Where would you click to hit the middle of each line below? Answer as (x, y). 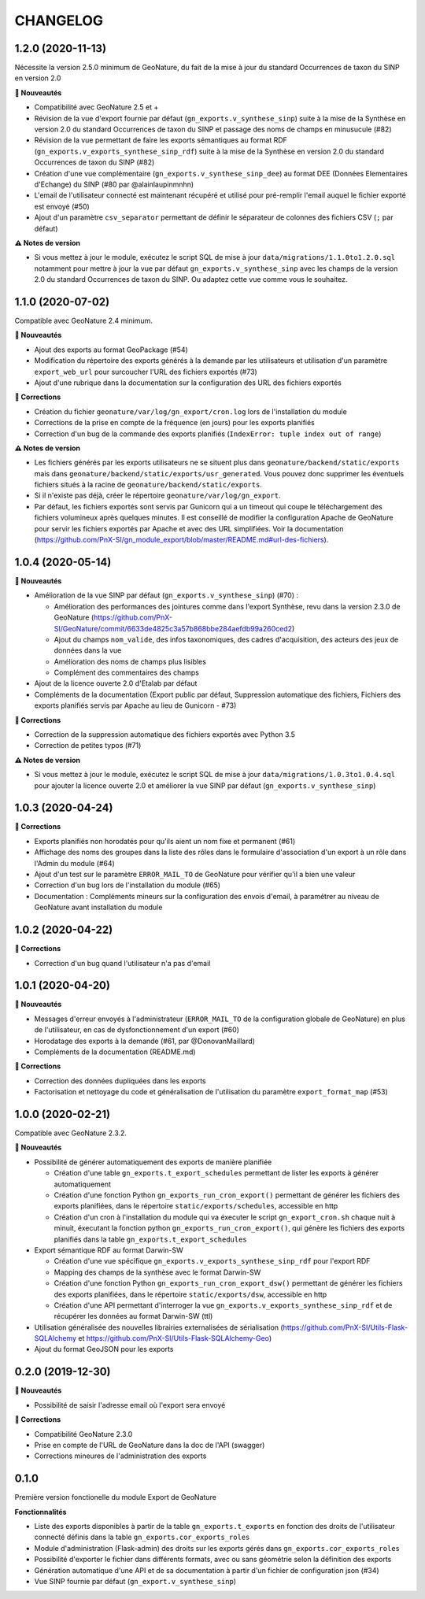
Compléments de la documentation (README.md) (115, 1052)
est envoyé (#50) (62, 206)
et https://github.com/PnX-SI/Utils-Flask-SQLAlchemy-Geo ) (174, 1338)
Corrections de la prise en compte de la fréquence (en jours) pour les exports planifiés (174, 423)
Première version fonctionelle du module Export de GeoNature (115, 1497)
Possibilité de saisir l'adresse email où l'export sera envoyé (130, 1405)
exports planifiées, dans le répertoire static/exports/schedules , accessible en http (196, 1206)
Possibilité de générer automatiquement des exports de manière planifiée (153, 1162)
